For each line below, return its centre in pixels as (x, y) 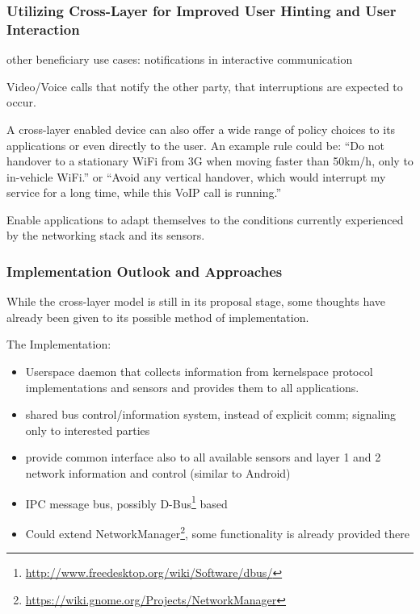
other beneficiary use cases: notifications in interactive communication (180, 59)
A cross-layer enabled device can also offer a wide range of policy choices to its (201, 129)
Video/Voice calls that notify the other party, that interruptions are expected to (205, 86)
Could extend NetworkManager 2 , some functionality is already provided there (218, 532)
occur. (21, 102)
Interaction (43, 29)
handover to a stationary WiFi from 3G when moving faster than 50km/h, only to (210, 161)
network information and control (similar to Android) (158, 473)
